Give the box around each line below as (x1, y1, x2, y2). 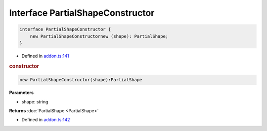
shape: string (21, 98, 48, 104)
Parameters (9, 90, 34, 96)
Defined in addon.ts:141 (21, 53, 69, 59)
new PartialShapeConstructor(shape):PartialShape (19, 77, 142, 83)
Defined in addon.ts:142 (21, 117, 70, 123)
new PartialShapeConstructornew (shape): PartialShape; (30, 33, 169, 39)
